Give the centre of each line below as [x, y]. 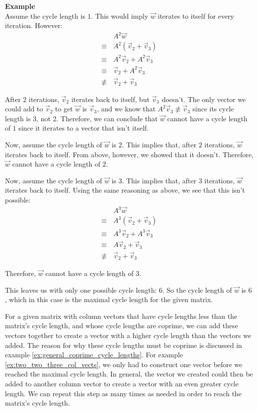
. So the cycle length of [197, 290]
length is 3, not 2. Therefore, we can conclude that [81, 118]
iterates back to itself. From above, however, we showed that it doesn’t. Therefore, [129, 154]
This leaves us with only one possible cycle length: [81, 290]
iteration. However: [34, 25]
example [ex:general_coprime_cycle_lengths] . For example [94, 355]
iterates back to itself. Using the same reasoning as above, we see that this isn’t [125, 190]
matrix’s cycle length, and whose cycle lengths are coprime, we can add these [122, 325]
